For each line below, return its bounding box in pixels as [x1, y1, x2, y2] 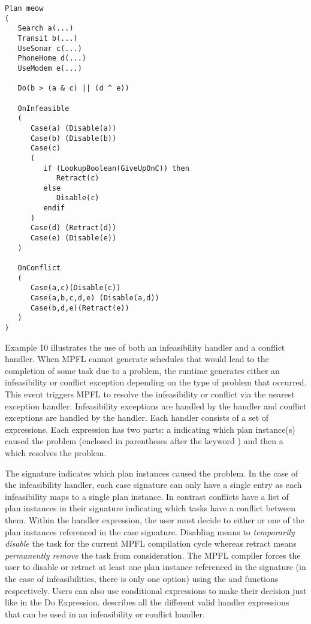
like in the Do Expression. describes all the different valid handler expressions [5, 596, 289, 608]
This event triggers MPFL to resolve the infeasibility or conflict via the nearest [5, 388, 295, 400]
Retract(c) [56, 174, 99, 183]
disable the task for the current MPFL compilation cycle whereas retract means [5, 537, 297, 550]
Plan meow [5, 4, 44, 13]
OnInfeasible [17, 104, 70, 113]
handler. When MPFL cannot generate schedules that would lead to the [5, 352, 269, 365]
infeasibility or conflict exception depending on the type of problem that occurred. [5, 376, 307, 388]
